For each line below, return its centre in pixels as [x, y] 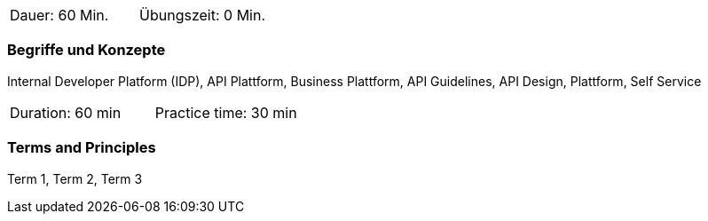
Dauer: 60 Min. [59, 15]
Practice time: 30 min [226, 112]
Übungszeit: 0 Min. [203, 15]
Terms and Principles [82, 148]
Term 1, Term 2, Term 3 [75, 178]
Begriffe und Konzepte [87, 50]
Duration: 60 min [66, 112]
